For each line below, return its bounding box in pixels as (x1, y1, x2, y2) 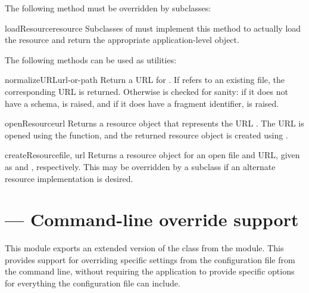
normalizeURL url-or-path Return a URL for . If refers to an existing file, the (5, 73, 285, 86)
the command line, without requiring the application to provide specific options (5, 265, 295, 277)
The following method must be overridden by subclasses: (5, 2, 211, 14)
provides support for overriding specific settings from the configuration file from (5, 253, 295, 266)
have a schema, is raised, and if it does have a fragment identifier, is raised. (5, 97, 279, 109)
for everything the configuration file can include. (5, 277, 180, 289)
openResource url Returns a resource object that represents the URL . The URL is (5, 117, 304, 129)
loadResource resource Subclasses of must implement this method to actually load (5, 21, 301, 34)
